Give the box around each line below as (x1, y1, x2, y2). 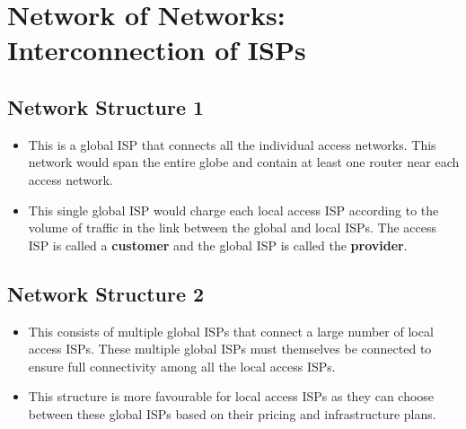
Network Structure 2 (7, 279, 205, 307)
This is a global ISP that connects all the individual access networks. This (28, 135, 436, 153)
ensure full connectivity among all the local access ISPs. (28, 356, 336, 375)
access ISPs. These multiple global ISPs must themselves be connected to (28, 339, 432, 358)
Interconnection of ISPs (7, 31, 306, 68)
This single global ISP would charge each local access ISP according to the (28, 200, 439, 219)
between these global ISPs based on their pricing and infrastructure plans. (28, 404, 436, 423)
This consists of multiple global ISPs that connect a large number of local (28, 321, 434, 340)
